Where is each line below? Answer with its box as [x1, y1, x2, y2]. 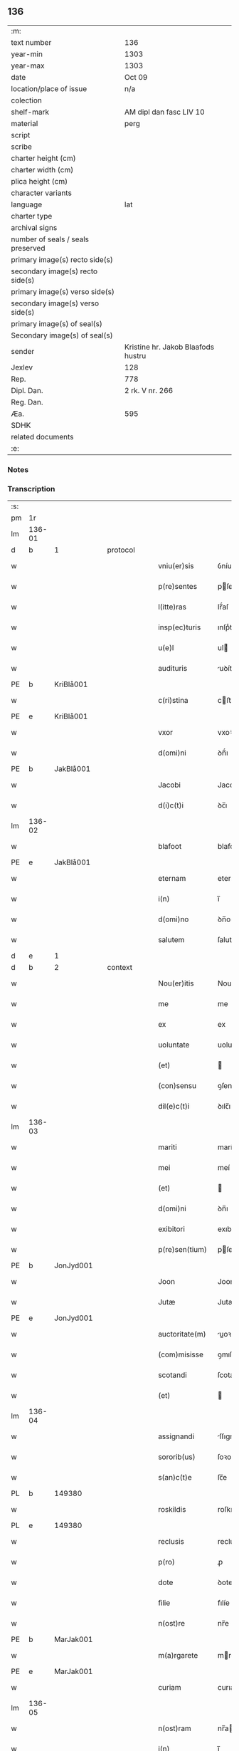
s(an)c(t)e [157, 1473, 192, 1483]
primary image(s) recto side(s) [11, 254, 114, 264]
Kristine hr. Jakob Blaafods [124, 342, 215, 352]
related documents [11, 432, 74, 441]
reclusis [157, 1537, 185, 1547]
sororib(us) [157, 1452, 196, 1462]
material [11, 118, 38, 128]
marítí [217, 1142, 237, 1152]
